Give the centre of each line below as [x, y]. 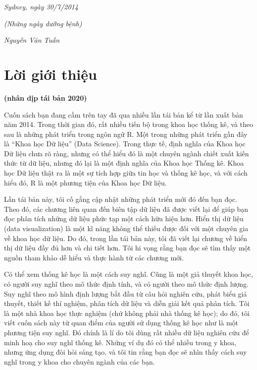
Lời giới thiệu [51, 74]
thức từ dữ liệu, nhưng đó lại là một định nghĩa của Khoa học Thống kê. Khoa [124, 163]
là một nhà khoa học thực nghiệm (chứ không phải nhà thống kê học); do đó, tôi [127, 313]
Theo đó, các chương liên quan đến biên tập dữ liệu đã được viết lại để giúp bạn [126, 209]
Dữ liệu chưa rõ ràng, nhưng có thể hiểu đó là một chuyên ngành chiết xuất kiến [127, 153]
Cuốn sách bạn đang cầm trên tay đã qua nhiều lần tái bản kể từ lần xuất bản [124, 114]
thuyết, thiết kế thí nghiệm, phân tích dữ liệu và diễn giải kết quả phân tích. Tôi [127, 303]
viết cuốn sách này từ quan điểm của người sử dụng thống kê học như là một [121, 323]
